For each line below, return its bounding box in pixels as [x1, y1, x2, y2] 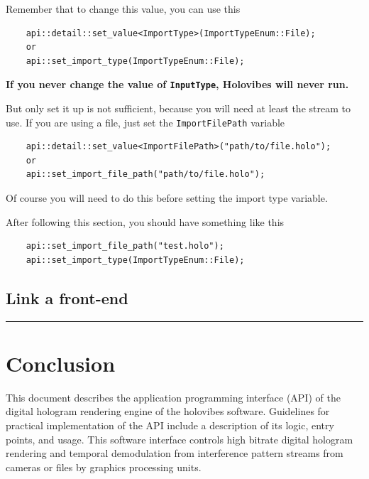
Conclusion [6, 348, 116, 377]
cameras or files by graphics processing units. [6, 459, 202, 474]
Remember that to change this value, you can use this [6, 1, 241, 16]
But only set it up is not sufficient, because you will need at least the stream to [6, 101, 351, 116]
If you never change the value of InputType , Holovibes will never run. [6, 77, 349, 92]
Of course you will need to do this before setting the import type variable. [6, 190, 328, 205]
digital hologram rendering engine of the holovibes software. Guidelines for [6, 404, 330, 419]
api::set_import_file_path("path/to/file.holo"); [26, 169, 265, 180]
